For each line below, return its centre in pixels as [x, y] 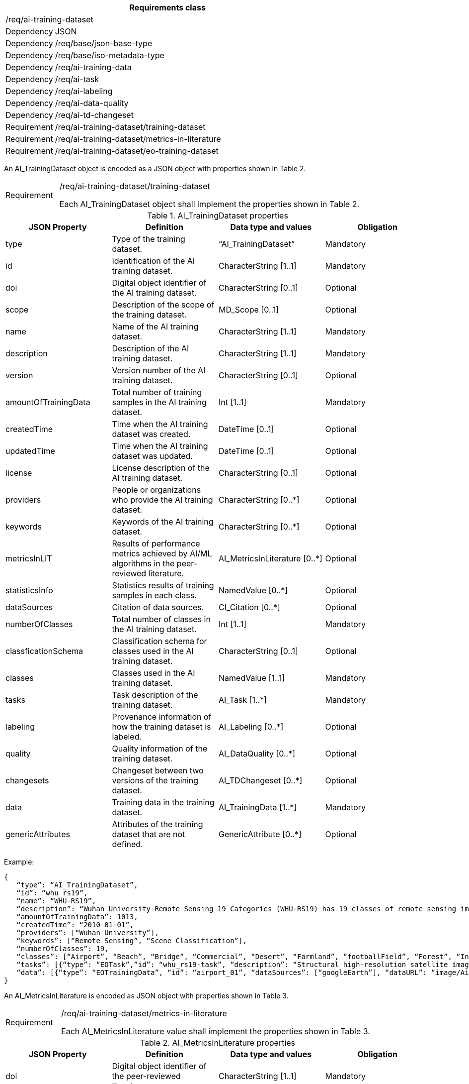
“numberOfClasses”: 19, [63, 949]
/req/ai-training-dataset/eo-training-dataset [137, 151]
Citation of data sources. [158, 607]
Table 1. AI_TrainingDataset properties [218, 216]
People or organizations [156, 490]
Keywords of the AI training [163, 522]
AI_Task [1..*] [243, 700]
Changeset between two [158, 770]
